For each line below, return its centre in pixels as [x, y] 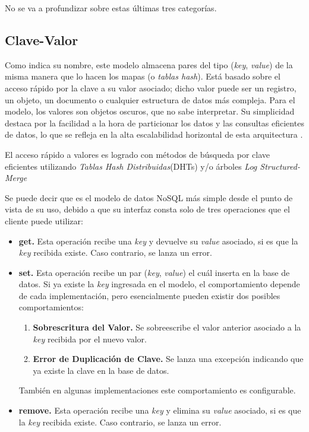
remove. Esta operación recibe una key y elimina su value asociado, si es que [160, 410]
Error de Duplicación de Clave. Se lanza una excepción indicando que [168, 359]
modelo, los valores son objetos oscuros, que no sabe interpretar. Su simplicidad [150, 111]
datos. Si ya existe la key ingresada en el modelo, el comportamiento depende [159, 284]
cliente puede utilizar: [44, 220]
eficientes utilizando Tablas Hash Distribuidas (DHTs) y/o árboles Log [131, 166]
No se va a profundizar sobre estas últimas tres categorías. [111, 8]
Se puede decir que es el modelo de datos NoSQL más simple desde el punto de [149, 197]
